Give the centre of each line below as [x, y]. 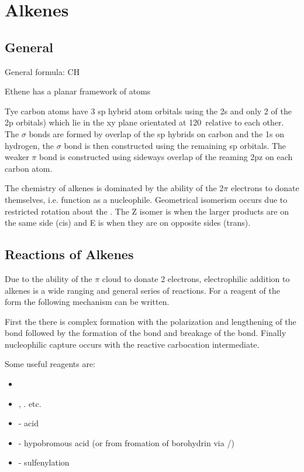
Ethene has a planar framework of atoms [78, 91]
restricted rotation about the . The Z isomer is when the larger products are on [147, 211]
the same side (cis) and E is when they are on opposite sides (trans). [128, 223]
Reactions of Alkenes [69, 254]
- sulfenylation [44, 462]
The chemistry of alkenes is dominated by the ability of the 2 [114, 188]
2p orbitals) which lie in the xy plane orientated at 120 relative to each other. [144, 122]
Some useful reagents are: [50, 364]
